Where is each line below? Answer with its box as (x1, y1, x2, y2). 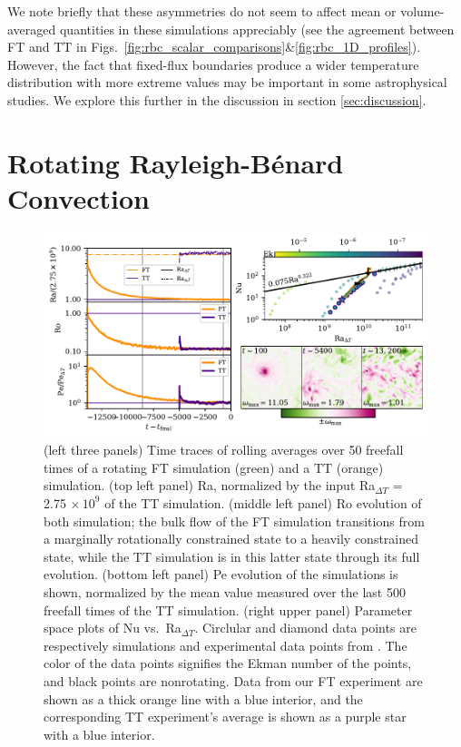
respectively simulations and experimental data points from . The (44, 635, 407, 654)
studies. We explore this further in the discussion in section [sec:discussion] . (7, 90, 427, 109)
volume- (400, 2, 445, 20)
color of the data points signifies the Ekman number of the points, (44, 654, 412, 673)
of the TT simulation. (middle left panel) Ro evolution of (104, 493, 422, 512)
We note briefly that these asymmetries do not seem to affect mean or (7, 2, 397, 20)
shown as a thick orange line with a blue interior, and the (44, 689, 363, 708)
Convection (7, 179, 150, 216)
